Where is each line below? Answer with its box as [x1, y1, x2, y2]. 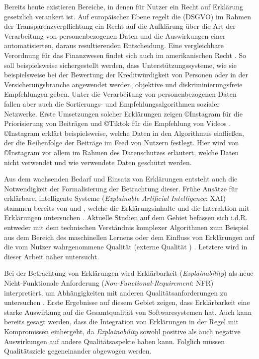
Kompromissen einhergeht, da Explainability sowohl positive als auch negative [4, 326, 241, 336]
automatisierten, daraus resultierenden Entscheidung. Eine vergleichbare [4, 40, 224, 51]
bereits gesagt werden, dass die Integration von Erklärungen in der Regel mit [4, 316, 239, 327]
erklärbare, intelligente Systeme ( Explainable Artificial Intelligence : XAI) [4, 193, 226, 203]
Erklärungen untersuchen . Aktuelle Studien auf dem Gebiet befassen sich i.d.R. [4, 212, 248, 223]
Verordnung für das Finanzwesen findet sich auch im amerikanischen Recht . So [4, 50, 246, 60]
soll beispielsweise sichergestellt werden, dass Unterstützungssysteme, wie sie [4, 60, 237, 70]
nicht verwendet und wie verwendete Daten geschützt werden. [4, 157, 192, 167]
